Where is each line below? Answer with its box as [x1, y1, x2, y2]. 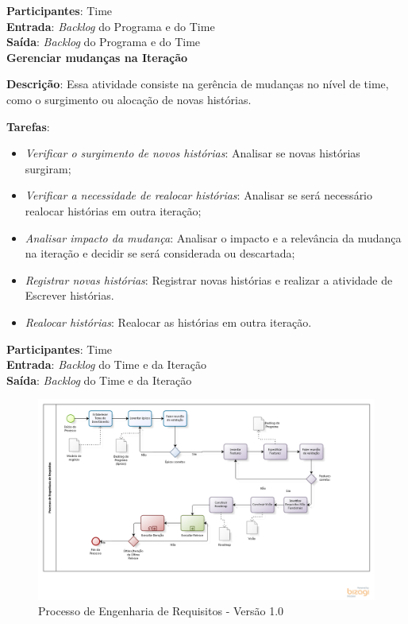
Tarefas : [6, 118, 50, 134]
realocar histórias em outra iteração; [25, 202, 202, 219]
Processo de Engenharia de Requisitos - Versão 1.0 [38, 603, 284, 619]
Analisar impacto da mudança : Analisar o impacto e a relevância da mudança [25, 229, 402, 246]
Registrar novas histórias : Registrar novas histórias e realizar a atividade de [25, 271, 393, 288]
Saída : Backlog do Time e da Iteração [6, 371, 192, 388]
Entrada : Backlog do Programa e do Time [6, 17, 215, 34]
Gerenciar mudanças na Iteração [6, 48, 188, 65]
